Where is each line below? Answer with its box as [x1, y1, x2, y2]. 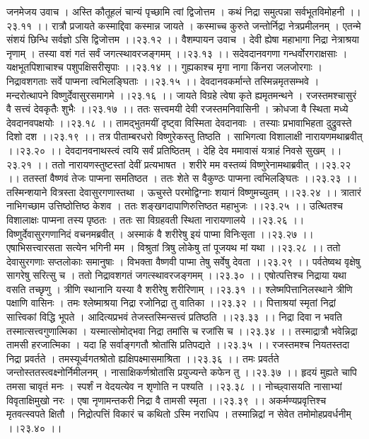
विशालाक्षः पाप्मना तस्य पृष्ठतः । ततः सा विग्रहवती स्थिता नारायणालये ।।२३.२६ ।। [6, 212, 305, 227]
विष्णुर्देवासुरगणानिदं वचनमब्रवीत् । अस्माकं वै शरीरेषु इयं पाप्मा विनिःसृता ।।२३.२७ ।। [6, 226, 314, 241]
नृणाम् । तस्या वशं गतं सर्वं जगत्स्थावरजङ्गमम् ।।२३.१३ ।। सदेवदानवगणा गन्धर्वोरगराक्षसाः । [6, 45, 348, 60]
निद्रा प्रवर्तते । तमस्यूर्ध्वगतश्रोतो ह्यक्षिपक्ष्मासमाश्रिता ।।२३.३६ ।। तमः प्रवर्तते [6, 350, 279, 365]
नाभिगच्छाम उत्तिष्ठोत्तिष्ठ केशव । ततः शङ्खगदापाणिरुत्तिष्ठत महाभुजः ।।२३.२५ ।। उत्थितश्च [6, 198, 343, 213]
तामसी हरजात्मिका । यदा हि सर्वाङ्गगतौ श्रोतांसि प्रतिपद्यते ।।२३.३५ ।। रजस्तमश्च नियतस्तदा [6, 337, 350, 352]
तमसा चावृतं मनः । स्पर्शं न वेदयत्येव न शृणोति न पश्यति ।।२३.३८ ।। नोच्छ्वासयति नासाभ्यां [6, 379, 342, 394]
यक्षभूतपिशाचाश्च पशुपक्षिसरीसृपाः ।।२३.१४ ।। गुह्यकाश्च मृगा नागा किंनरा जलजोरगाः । [6, 59, 322, 74]
